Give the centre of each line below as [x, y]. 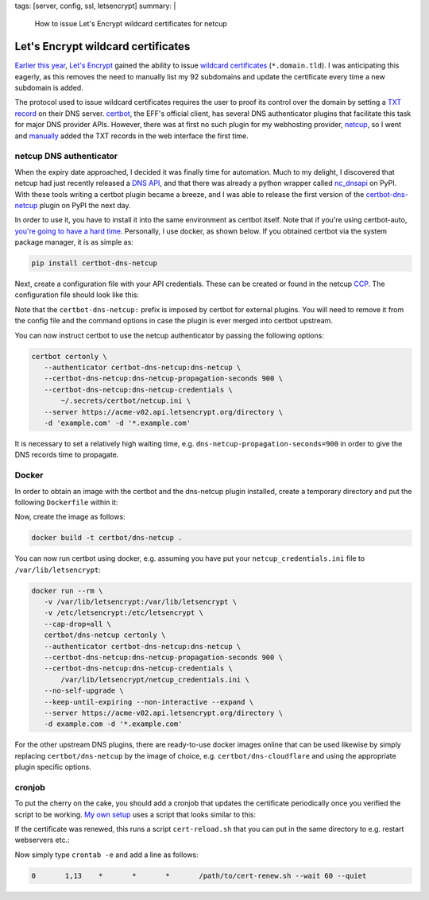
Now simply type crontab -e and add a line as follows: [106, 855]
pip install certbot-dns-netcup [95, 263]
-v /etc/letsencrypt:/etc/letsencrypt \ [124, 613]
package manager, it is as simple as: [74, 242]
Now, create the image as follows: [70, 517]
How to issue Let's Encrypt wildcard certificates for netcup [131, 24]
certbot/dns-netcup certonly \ [105, 635]
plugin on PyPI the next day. [85, 205]
